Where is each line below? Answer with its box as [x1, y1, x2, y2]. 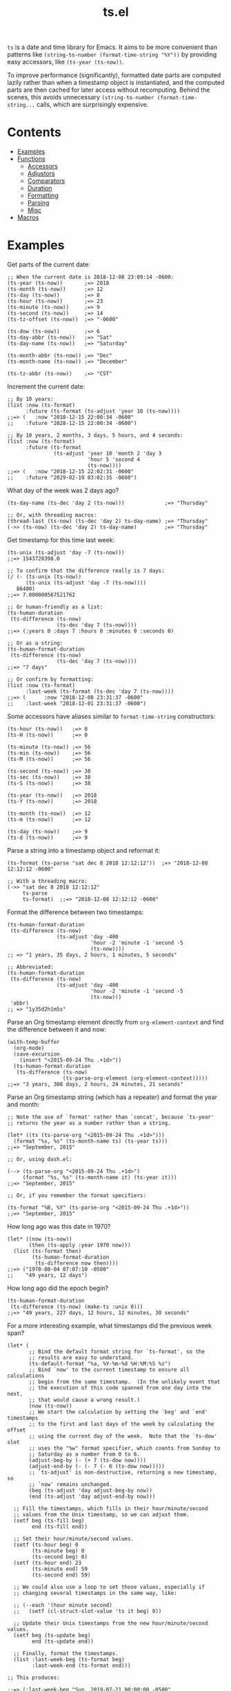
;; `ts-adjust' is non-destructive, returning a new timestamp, [28, 1469, 217, 1476]
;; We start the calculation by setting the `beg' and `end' [28, 1409, 208, 1416]
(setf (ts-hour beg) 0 [13, 1541, 79, 1549]
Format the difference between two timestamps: [7, 908, 144, 916]
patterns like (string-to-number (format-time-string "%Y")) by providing [7, 50, 217, 59]
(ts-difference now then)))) [34, 1260, 119, 1267]
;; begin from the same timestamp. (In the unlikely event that [28, 1378, 221, 1385]
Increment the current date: [7, 382, 86, 390]
